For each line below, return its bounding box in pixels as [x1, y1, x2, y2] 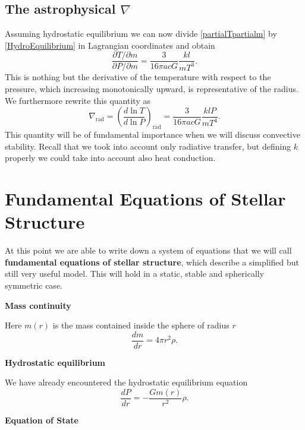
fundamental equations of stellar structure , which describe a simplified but [5, 255, 300, 268]
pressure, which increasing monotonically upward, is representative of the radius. [5, 83, 298, 95]
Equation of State [5, 414, 78, 426]
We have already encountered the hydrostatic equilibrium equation [5, 376, 248, 388]
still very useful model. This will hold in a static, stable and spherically [5, 267, 265, 280]
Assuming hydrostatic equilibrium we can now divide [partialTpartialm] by [5, 27, 277, 40]
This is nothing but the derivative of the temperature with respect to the [5, 71, 271, 83]
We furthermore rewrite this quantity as [5, 94, 150, 106]
